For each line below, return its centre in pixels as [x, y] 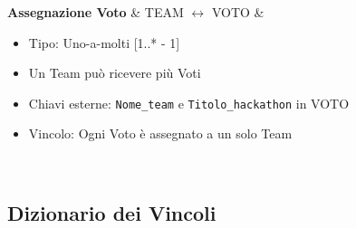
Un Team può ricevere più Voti [115, 73]
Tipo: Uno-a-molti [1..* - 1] [104, 42]
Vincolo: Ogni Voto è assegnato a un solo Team [160, 133]
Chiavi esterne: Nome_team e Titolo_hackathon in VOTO [189, 103]
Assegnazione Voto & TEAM [96, 12]
